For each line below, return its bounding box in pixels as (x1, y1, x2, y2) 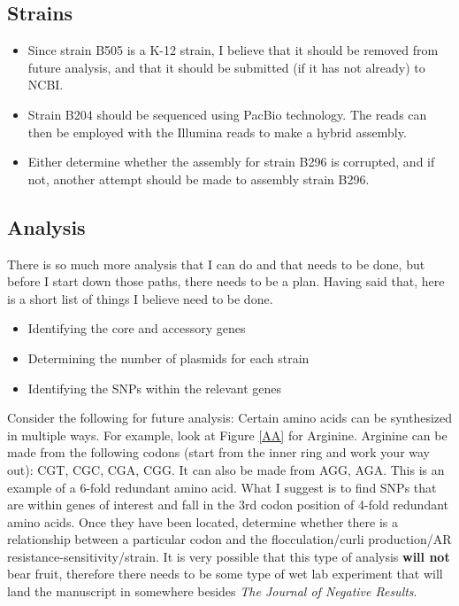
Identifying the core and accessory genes (27, 319, 246, 338)
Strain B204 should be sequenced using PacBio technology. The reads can (27, 105, 427, 123)
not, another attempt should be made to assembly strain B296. (27, 169, 370, 188)
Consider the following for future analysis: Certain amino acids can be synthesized (7, 408, 453, 427)
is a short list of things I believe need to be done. (7, 289, 273, 307)
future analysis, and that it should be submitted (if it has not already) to (27, 58, 425, 76)
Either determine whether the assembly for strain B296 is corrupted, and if (27, 152, 435, 171)
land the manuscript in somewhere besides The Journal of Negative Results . (7, 582, 417, 601)
